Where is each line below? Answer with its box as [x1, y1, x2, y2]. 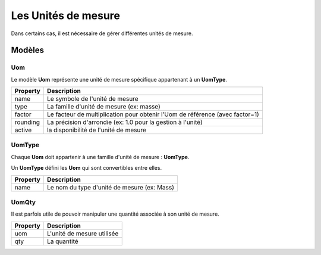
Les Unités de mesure [11, 9, 121, 22]
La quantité [46, 237, 78, 245]
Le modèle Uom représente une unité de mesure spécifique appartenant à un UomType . [11, 76, 227, 83]
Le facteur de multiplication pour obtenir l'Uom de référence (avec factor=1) [46, 110, 260, 119]
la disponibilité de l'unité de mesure [46, 126, 147, 134]
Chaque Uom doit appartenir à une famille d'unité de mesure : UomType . [11, 153, 190, 160]
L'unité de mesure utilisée [46, 229, 119, 238]
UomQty [11, 198, 36, 206]
